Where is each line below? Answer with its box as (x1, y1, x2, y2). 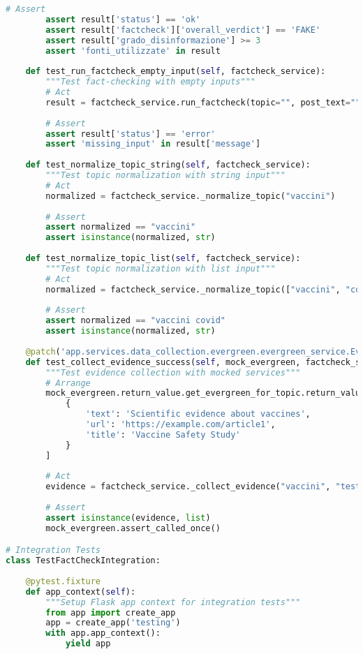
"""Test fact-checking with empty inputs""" (45, 77, 255, 87)
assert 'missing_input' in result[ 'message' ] (45, 139, 261, 149)
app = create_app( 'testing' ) (45, 618, 181, 628)
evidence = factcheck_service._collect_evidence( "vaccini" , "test (45, 482, 361, 492)
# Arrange (45, 378, 91, 388)
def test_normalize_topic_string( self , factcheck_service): (25, 160, 311, 170)
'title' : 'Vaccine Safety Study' (85, 429, 241, 440)
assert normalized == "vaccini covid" (45, 315, 226, 326)
